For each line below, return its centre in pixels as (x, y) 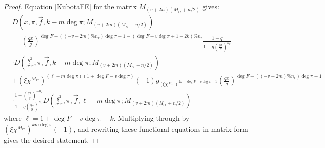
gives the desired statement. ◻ (51, 139)
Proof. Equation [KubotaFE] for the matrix (70, 6)
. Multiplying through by (152, 117)
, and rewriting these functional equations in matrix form (161, 128)
